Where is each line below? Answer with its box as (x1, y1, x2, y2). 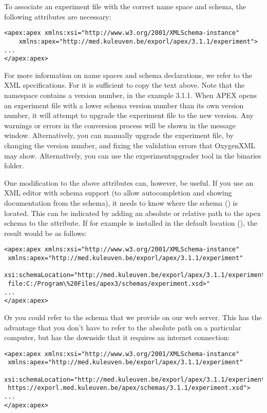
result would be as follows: (4, 227, 87, 238)
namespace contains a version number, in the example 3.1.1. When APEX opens (4, 90, 257, 100)
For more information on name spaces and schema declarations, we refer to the (4, 69, 252, 80)
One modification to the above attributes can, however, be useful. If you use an (4, 177, 254, 188)
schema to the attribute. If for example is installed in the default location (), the (4, 218, 258, 228)
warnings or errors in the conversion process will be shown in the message (4, 120, 236, 130)
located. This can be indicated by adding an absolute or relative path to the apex (4, 207, 261, 218)
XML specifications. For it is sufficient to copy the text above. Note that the (4, 80, 245, 90)
